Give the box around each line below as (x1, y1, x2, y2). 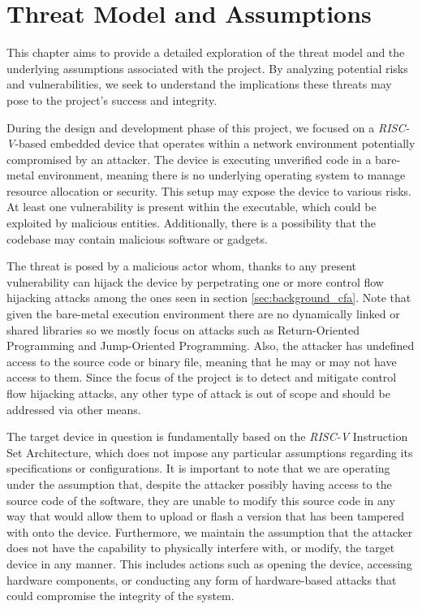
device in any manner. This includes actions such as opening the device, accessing (6, 555, 412, 572)
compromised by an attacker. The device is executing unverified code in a (6, 150, 372, 167)
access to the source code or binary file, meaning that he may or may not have (6, 352, 397, 369)
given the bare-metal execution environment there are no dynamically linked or (6, 305, 400, 322)
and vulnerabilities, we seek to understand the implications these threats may (6, 76, 392, 93)
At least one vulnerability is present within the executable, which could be (6, 198, 377, 215)
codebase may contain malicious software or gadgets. (6, 230, 268, 247)
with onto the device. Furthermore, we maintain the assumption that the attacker (6, 523, 413, 540)
